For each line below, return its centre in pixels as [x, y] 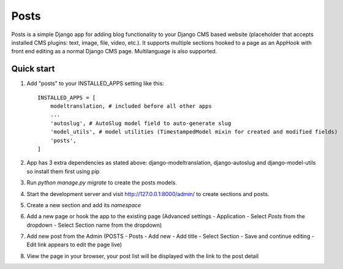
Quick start [33, 69]
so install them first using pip [63, 171]
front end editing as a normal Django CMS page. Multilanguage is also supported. [114, 51]
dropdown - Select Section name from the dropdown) [94, 225]
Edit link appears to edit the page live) [74, 244]
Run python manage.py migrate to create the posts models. [102, 183]
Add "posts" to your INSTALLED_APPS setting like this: [96, 83]
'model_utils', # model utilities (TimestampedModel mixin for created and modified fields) [194, 132]
